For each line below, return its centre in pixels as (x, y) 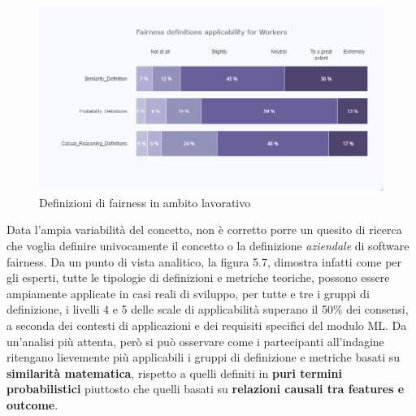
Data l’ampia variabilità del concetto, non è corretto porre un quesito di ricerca (204, 230)
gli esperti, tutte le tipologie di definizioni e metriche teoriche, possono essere (198, 277)
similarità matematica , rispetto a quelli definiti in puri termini (174, 373)
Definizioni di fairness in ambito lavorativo (145, 202)
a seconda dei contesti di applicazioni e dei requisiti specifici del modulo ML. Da (207, 325)
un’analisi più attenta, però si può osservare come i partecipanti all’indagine (195, 341)
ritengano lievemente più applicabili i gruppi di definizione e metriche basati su (204, 357)
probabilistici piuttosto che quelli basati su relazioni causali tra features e (206, 389)
